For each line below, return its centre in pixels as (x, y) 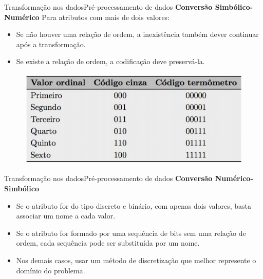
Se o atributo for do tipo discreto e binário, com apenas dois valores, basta (134, 205)
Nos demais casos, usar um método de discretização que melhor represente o (136, 260)
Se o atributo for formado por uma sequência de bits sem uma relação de (131, 233)
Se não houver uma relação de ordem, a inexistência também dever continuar (137, 34)
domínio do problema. (51, 270)
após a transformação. (51, 44)
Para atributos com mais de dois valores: (106, 17)
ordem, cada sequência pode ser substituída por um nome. (108, 243)
